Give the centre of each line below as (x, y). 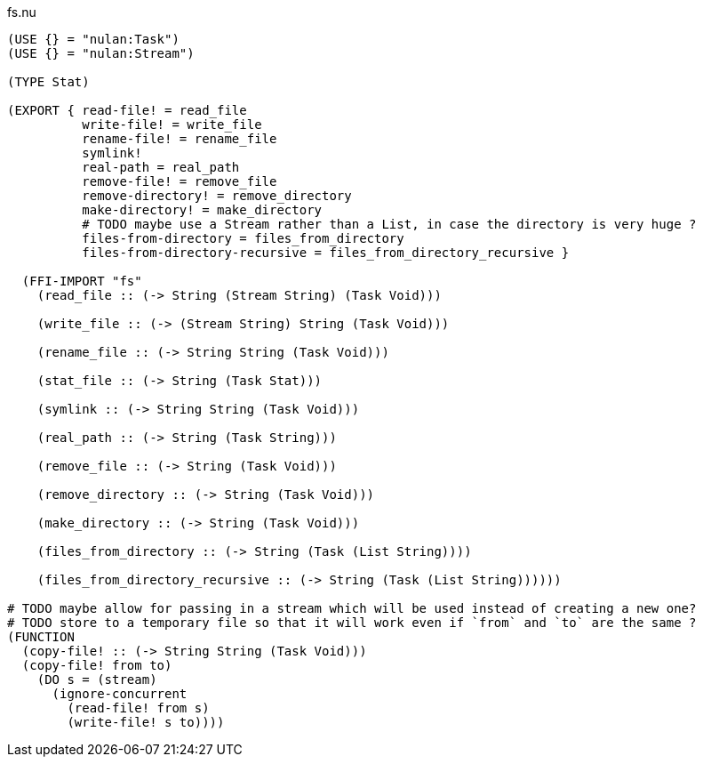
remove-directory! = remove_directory (217, 196)
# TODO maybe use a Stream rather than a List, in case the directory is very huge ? (389, 224)
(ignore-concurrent (120, 694)
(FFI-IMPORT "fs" (82, 281)
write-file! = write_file (172, 125)
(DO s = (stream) (97, 680)
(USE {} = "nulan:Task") (93, 39)
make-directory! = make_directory (202, 210)
